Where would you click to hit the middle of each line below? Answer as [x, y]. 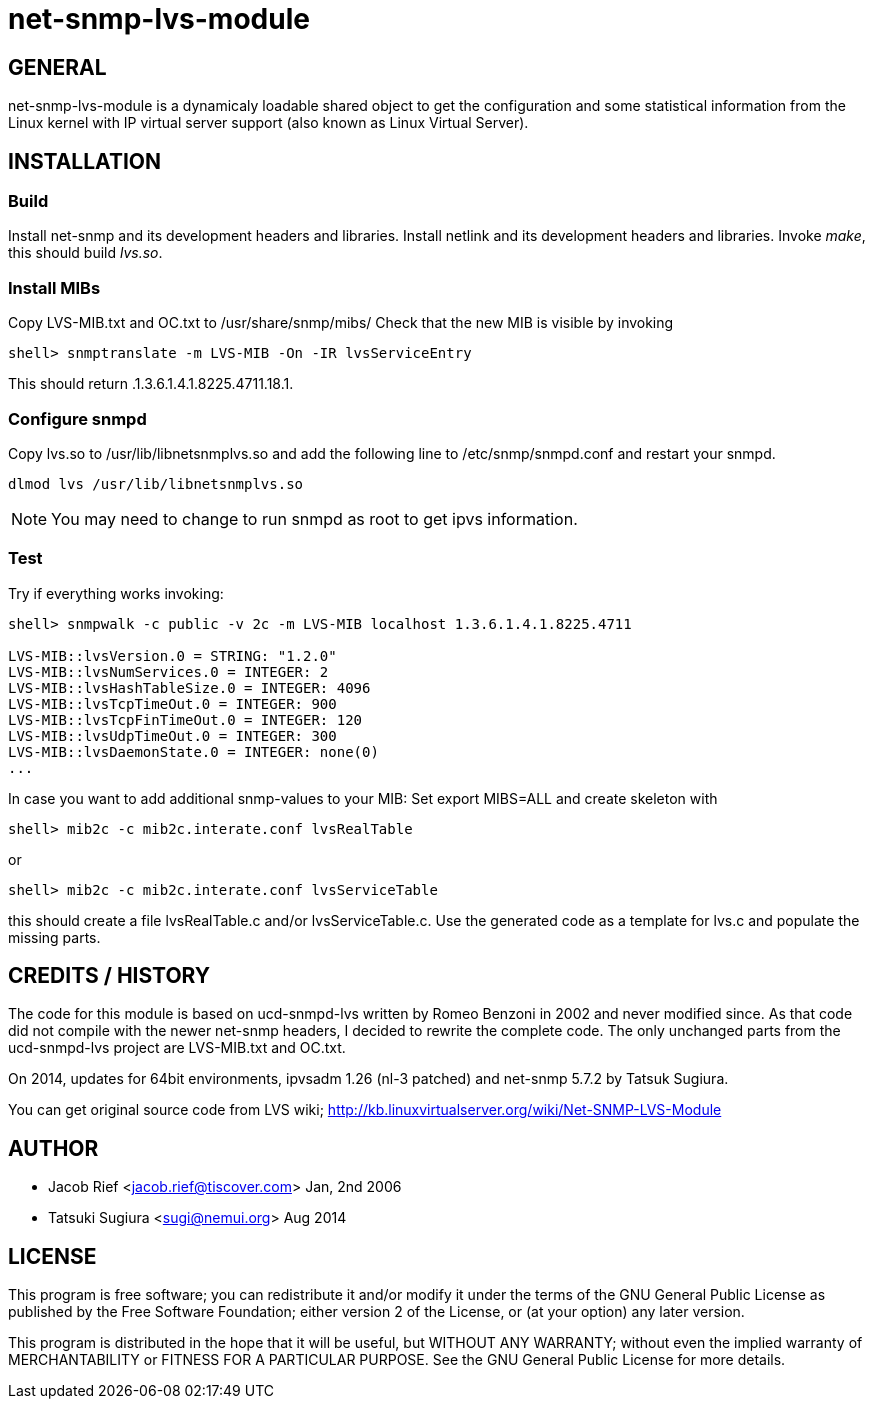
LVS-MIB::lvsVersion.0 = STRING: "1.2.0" [172, 655]
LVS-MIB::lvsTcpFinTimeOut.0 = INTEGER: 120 [185, 719]
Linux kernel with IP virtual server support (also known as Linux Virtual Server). [268, 123]
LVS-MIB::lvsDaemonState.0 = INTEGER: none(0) [193, 751]
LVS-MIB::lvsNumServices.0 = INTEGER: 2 [168, 671]
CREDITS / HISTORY [109, 976]
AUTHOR [53, 1148]
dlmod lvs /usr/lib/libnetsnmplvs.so [156, 483]
